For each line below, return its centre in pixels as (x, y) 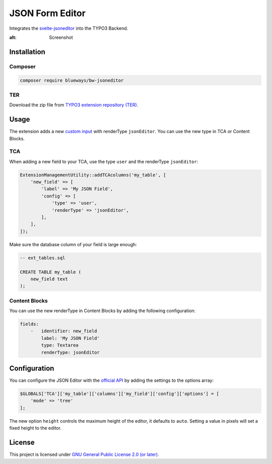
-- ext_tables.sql (43, 258)
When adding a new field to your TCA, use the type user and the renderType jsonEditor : (104, 161)
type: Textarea (60, 345)
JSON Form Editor (47, 13)
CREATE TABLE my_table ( (51, 272)
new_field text (49, 279)
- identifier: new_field (64, 331)
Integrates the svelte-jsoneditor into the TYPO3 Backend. (69, 28)
